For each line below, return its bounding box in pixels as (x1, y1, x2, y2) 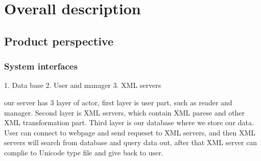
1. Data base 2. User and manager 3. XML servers (4, 80, 161, 90)
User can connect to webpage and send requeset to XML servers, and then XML (4, 127, 256, 137)
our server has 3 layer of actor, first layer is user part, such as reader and (4, 97, 232, 107)
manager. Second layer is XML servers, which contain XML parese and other (4, 107, 245, 118)
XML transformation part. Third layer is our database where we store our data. (4, 117, 254, 128)
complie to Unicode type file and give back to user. (4, 147, 163, 157)
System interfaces (4, 60, 78, 73)
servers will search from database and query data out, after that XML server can (4, 137, 257, 148)
